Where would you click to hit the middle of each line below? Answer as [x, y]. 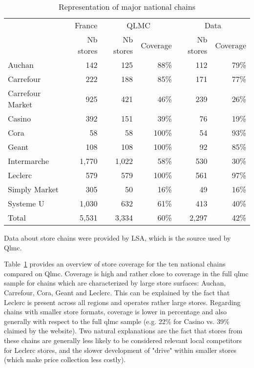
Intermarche [29, 161]
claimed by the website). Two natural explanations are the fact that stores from [123, 331]
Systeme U [26, 203]
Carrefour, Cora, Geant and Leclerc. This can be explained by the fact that [117, 292]
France [86, 25]
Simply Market [33, 189]
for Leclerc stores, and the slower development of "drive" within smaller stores [120, 350]
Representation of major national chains [127, 7]
